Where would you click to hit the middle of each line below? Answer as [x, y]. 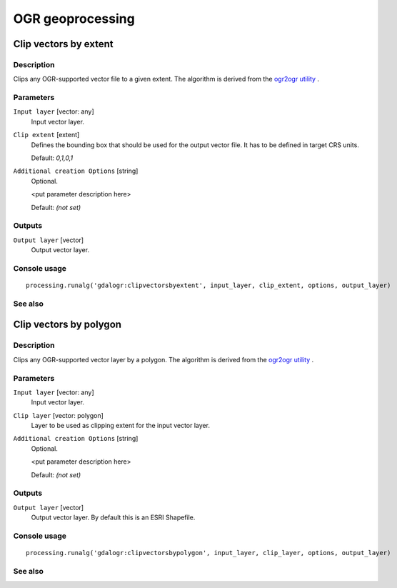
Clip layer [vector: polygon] [58, 415]
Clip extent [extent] [46, 135]
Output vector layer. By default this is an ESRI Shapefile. [113, 517]
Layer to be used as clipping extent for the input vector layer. [121, 426]
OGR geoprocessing [74, 19]
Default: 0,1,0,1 [52, 158]
